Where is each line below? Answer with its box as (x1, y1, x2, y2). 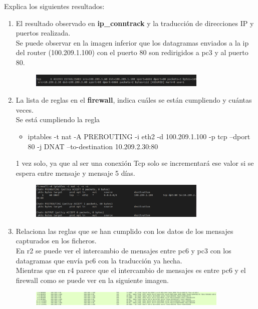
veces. (16, 104, 34, 115)
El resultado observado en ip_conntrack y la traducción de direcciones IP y (16, 18, 254, 28)
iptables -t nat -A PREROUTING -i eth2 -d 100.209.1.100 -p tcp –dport (28, 131, 250, 142)
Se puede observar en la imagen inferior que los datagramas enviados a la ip (16, 37, 249, 48)
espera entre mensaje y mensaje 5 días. (16, 167, 135, 178)
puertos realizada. (16, 28, 71, 38)
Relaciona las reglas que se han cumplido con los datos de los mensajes (16, 225, 233, 236)
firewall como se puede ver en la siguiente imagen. (16, 274, 169, 285)
